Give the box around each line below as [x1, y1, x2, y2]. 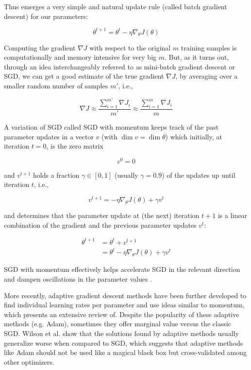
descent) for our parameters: [4, 11, 88, 21]
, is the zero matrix [46, 141, 103, 151]
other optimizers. [4, 356, 54, 367]
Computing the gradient [4, 42, 76, 52]
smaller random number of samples [4, 81, 108, 91]
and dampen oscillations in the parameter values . [4, 273, 152, 284]
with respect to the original [89, 42, 171, 52]
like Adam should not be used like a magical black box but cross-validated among [4, 347, 247, 357]
